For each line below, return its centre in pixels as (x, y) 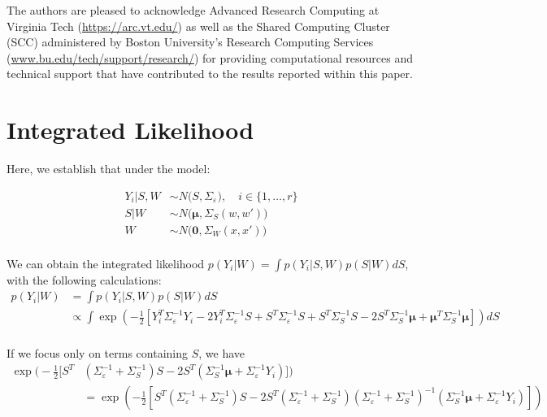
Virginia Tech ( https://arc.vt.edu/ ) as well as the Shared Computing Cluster (198, 26)
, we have (222, 352)
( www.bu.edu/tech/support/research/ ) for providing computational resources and (210, 57)
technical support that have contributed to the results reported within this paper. (210, 74)
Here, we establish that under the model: (109, 169)
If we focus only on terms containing (98, 352)
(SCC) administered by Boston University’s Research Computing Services (190, 42)
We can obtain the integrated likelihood (106, 263)
